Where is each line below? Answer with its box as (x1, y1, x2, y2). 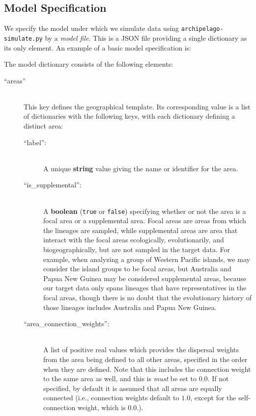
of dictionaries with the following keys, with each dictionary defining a (24, 111, 235, 121)
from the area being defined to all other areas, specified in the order (43, 354, 248, 364)
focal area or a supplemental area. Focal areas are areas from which (43, 215, 246, 226)
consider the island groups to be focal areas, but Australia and (43, 263, 231, 274)
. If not (207, 373, 229, 384)
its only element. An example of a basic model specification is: (4, 42, 191, 52)
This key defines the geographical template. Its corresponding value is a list (24, 101, 251, 111)
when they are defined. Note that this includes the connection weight (43, 364, 251, 374)
